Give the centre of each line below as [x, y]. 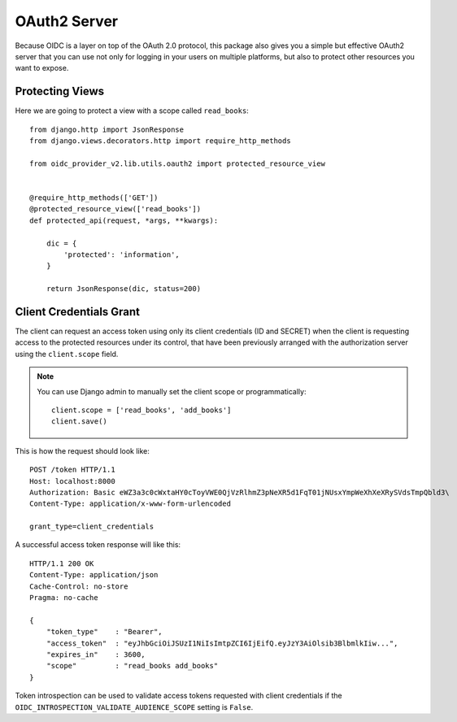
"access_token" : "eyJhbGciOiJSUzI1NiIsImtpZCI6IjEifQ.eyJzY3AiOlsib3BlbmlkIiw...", [222, 643]
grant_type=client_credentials [92, 527]
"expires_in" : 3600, [96, 654]
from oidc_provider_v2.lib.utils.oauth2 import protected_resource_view [177, 163]
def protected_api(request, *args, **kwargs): [124, 220]
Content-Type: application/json [94, 575]
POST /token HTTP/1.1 [72, 470]
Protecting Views [60, 91]
